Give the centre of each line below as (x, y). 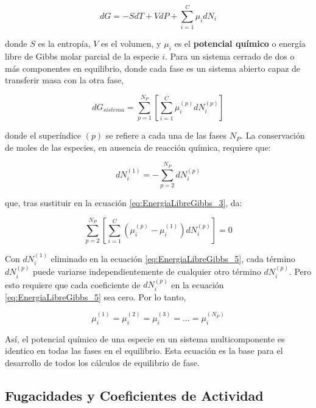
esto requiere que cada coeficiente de (73, 284)
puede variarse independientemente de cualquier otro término (147, 271)
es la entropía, (64, 43)
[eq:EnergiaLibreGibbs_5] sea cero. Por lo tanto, (96, 296)
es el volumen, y (131, 43)
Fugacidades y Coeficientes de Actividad (134, 395)
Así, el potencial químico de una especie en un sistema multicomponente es (145, 338)
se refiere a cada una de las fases (166, 135)
